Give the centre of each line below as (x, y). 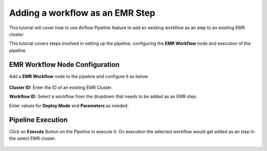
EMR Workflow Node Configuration (64, 64)
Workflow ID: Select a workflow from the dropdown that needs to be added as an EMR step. (103, 97)
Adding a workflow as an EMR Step (82, 13)
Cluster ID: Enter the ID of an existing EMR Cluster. (61, 88)
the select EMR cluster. (33, 139)
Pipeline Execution (38, 120)
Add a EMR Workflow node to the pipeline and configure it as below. (79, 76)
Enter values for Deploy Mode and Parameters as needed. (69, 106)
